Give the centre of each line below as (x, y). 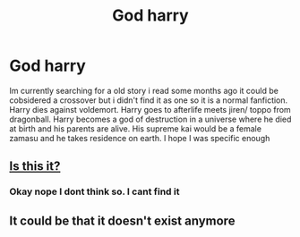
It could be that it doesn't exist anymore (122, 220)
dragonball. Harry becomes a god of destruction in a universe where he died (150, 119)
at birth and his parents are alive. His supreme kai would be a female (136, 128)
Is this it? (35, 166)
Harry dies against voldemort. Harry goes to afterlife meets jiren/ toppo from (150, 109)
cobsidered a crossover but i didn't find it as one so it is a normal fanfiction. (149, 100)
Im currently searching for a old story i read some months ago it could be (144, 90)
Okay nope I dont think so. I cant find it (94, 191)
